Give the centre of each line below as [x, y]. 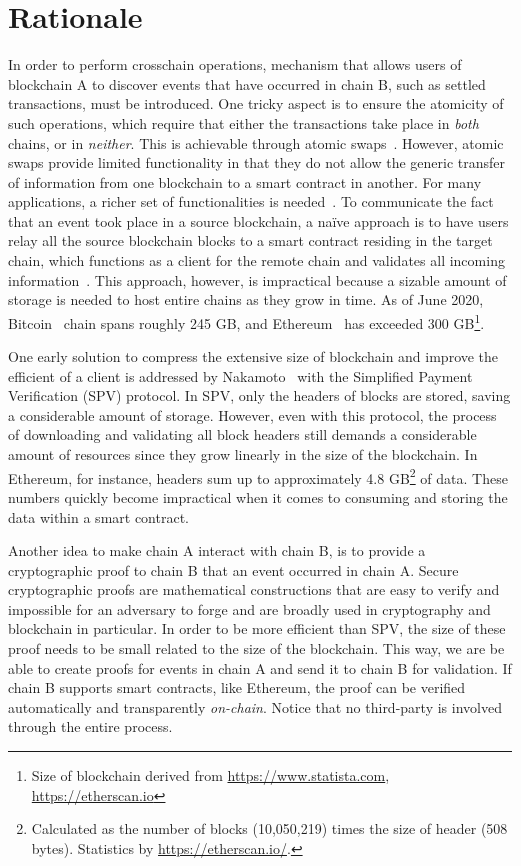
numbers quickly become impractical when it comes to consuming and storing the [258, 496]
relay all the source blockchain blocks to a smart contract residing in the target [250, 240]
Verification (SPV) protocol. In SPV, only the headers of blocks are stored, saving [259, 395]
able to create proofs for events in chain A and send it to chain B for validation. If [260, 667]
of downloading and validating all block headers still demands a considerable [242, 434]
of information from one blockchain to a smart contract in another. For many [245, 181]
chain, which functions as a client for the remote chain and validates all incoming [256, 260]
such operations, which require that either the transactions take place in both [243, 122]
